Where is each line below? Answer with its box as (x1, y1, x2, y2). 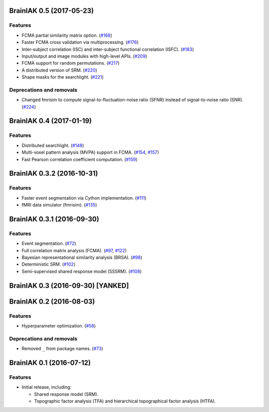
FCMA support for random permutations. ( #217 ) (21, 60, 120, 66)
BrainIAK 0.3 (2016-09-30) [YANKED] (9, 281, 129, 290)
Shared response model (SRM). (34, 391, 99, 397)
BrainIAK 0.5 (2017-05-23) (9, 6, 94, 15)
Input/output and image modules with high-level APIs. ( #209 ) (21, 53, 147, 59)
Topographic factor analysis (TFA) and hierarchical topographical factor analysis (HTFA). (34, 398, 216, 404)
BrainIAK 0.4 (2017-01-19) (9, 117, 92, 125)
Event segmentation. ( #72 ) (21, 240, 77, 246)
